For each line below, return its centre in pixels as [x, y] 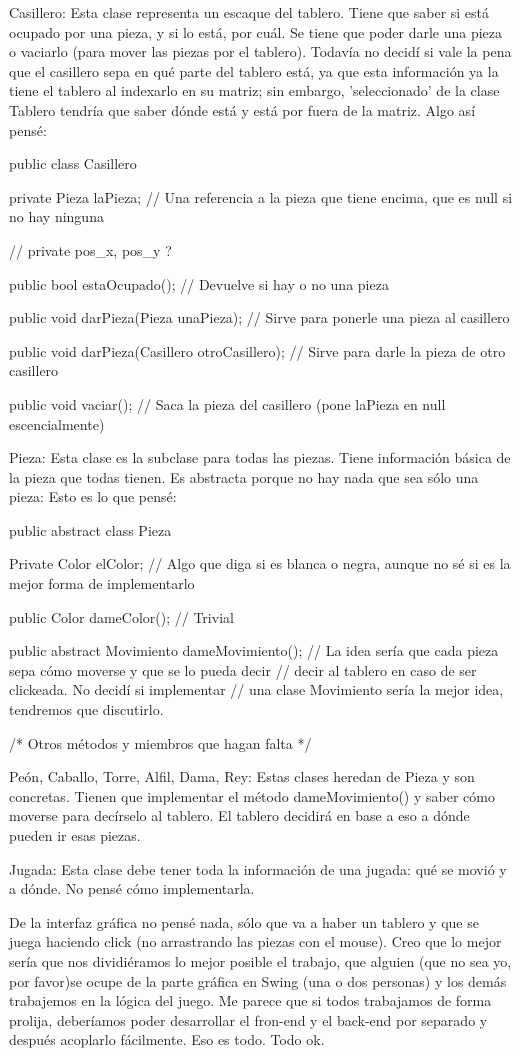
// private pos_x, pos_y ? [90, 249]
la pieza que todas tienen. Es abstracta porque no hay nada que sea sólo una [244, 476]
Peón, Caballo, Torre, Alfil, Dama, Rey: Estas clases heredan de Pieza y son [242, 776]
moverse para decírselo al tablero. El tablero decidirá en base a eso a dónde [239, 815]
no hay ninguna [56, 216]
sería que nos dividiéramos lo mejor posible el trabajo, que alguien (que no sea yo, [260, 960]
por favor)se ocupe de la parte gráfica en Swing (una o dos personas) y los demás [258, 980]
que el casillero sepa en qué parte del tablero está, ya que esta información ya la [254, 70]
